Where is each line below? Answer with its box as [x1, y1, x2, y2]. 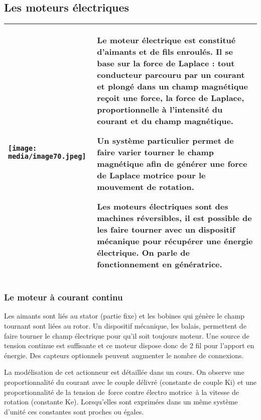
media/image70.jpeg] [8, 152, 86, 160]
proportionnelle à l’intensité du [97, 103, 223, 116]
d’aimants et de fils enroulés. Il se [97, 46, 233, 58]
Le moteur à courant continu [4, 291, 123, 303]
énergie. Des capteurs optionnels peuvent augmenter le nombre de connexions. [4, 350, 244, 360]
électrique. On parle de [97, 247, 190, 259]
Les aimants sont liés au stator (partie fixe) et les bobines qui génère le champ [4, 310, 245, 321]
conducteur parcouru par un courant [97, 69, 245, 81]
